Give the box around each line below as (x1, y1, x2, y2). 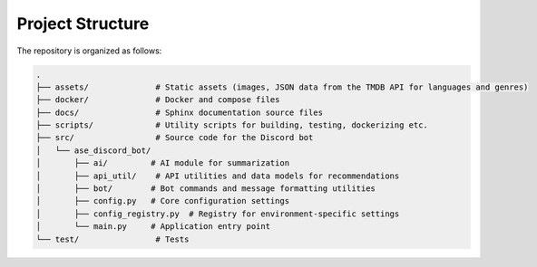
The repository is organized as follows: (16, 45, 162, 56)
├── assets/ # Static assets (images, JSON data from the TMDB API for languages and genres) (35, 81, 529, 92)
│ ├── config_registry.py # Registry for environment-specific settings (35, 208, 400, 219)
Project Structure (16, 14, 150, 33)
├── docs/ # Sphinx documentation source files (35, 107, 324, 118)
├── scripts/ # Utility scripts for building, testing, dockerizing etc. (35, 120, 428, 130)
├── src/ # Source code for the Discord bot (35, 132, 314, 143)
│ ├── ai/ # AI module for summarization (35, 158, 290, 168)
